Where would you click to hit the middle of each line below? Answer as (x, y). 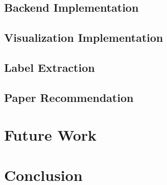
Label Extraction (50, 67)
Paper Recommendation (69, 97)
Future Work (50, 135)
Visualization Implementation (84, 37)
